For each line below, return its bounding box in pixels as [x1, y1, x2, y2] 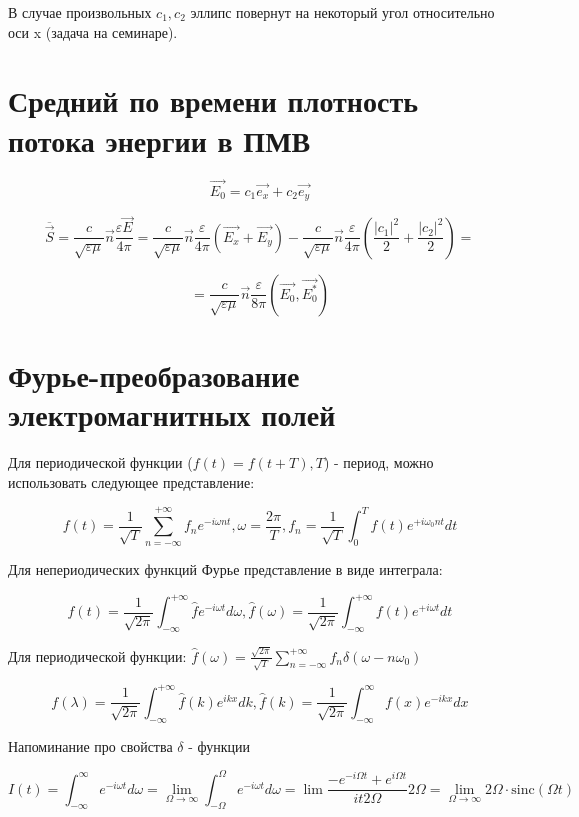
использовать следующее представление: [8, 471, 255, 492]
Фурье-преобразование [8, 355, 300, 396]
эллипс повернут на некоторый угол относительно [190, 2, 495, 22]
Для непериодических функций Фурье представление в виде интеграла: [8, 558, 443, 579]
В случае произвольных [8, 2, 152, 22]
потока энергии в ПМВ [8, 119, 311, 160]
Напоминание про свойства [8, 735, 173, 756]
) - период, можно [323, 452, 434, 473]
